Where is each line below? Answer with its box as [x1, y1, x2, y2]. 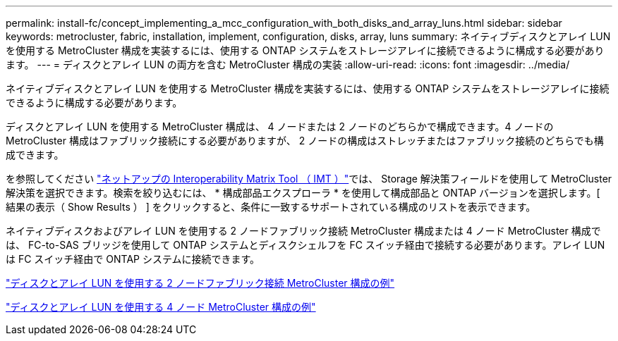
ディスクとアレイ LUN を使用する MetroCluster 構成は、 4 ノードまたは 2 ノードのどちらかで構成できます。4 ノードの [6, 120, 554, 132]
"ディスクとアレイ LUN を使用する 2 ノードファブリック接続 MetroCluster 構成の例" [6, 277, 395, 289]
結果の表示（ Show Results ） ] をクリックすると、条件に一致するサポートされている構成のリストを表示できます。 [6, 201, 536, 213]
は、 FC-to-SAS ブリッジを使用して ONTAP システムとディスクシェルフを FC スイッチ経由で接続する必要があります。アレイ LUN [6, 239, 605, 251]
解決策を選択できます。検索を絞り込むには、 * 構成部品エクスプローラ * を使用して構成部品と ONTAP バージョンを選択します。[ [6, 187, 600, 199]
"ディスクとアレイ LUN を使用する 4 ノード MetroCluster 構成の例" [6, 301, 316, 313]
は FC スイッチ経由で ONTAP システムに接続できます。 [6, 253, 260, 265]
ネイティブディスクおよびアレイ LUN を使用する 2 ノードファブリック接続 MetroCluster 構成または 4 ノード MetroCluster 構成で [6, 225, 601, 237]
